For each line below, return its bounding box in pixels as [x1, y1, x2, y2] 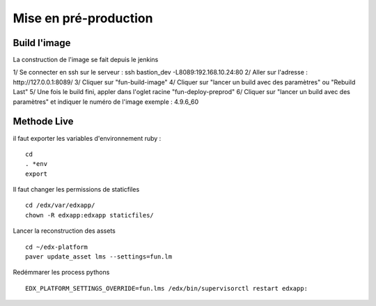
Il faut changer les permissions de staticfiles [13, 185, 140, 194]
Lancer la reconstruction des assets [13, 227, 116, 235]
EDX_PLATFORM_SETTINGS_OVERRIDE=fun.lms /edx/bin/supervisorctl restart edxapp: [25, 284, 308, 292]
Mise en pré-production [13, 10, 153, 26]
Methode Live [13, 116, 74, 128]
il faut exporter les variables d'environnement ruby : [13, 134, 162, 142]
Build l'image [13, 37, 71, 49]
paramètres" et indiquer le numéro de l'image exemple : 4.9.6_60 [13, 98, 199, 106]
